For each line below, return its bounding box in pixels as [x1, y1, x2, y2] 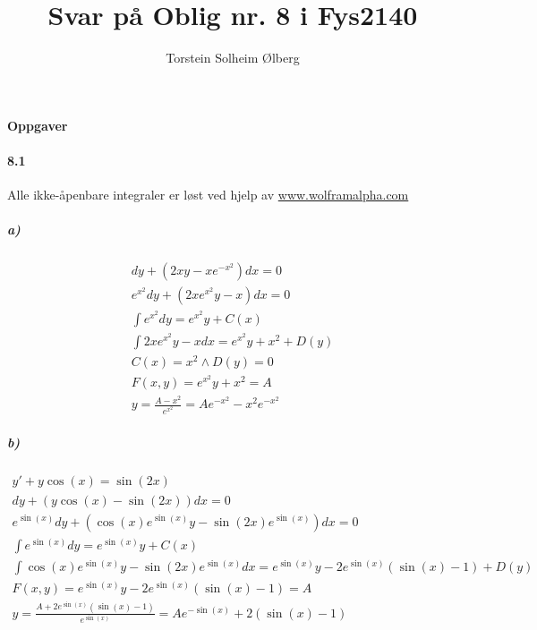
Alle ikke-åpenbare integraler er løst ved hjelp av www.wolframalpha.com [7, 185, 409, 204]
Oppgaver [7, 115, 68, 134]
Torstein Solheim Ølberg [166, 48, 300, 67]
